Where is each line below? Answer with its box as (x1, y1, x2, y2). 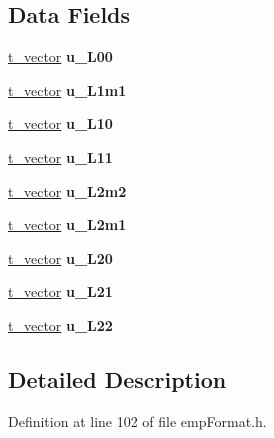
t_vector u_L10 (8, 113, 113, 134)
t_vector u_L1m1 (8, 79, 127, 100)
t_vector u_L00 (8, 46, 113, 67)
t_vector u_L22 (8, 314, 113, 335)
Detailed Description (8, 363, 227, 394)
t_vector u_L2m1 (8, 214, 127, 235)
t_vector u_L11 (8, 146, 113, 167)
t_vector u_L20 (8, 247, 113, 268)
